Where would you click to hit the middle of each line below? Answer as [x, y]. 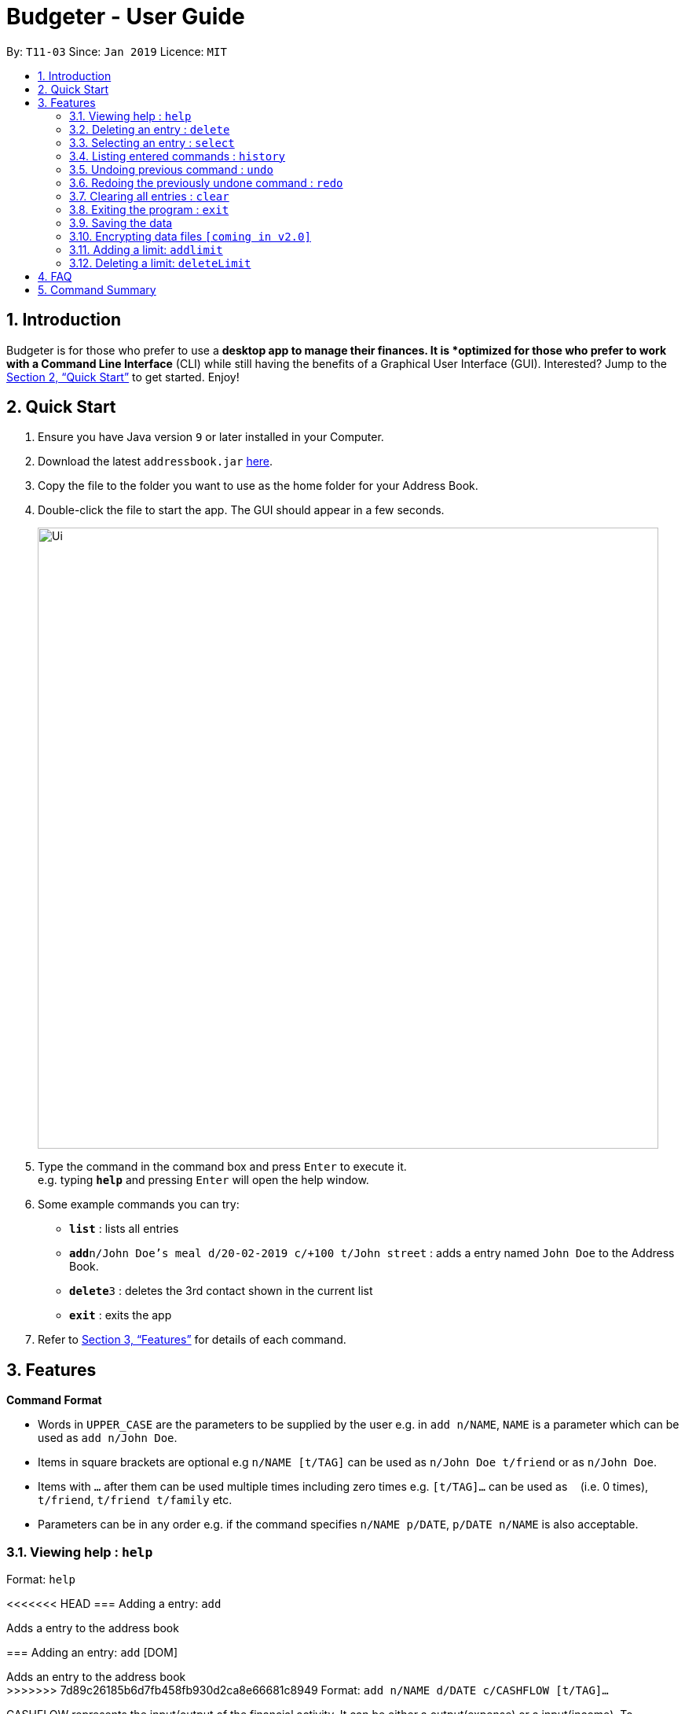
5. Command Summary [97, 289]
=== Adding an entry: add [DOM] [92, 1653]
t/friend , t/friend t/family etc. [135, 1500]
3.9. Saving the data [121, 223]
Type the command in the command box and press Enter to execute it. [222, 1167]
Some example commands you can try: [139, 1205]
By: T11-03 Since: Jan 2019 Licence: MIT [117, 51]
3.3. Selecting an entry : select [152, 142]
